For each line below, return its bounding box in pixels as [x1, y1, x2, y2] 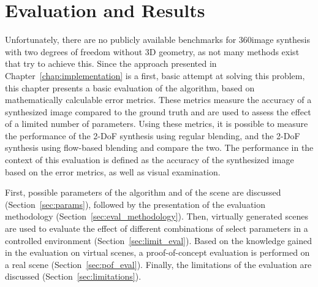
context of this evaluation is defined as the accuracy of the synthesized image [5, 153, 294, 166]
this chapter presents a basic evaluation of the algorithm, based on [5, 81, 255, 94]
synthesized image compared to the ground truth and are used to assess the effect [5, 105, 311, 118]
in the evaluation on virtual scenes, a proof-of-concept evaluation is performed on [5, 246, 310, 259]
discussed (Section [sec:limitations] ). [5, 270, 142, 283]
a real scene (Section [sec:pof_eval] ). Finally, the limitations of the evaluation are [5, 258, 312, 270]
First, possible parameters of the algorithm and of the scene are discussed [5, 186, 281, 199]
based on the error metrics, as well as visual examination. [5, 165, 221, 178]
